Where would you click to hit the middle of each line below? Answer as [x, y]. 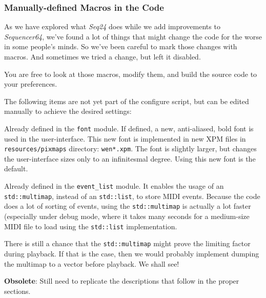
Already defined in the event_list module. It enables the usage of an [114, 186]
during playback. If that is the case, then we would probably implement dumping [132, 253]
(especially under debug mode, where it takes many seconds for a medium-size [127, 216]
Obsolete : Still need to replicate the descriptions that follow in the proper [122, 281]
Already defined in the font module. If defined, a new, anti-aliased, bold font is [129, 128]
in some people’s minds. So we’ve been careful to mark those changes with [121, 46]
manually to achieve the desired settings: [68, 111]
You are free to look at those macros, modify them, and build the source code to [131, 74]
